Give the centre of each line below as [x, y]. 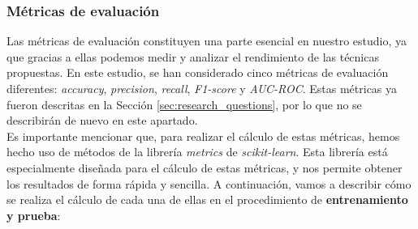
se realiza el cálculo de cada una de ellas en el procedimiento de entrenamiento [207, 199]
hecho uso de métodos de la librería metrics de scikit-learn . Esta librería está [197, 152]
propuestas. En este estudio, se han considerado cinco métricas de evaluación [198, 72]
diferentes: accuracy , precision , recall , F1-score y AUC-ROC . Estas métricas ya [202, 88]
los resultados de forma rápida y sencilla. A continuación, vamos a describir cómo [209, 183]
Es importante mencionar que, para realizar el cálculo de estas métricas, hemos [203, 136]
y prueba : [34, 215]
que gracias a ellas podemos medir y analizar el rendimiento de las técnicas [193, 56]
